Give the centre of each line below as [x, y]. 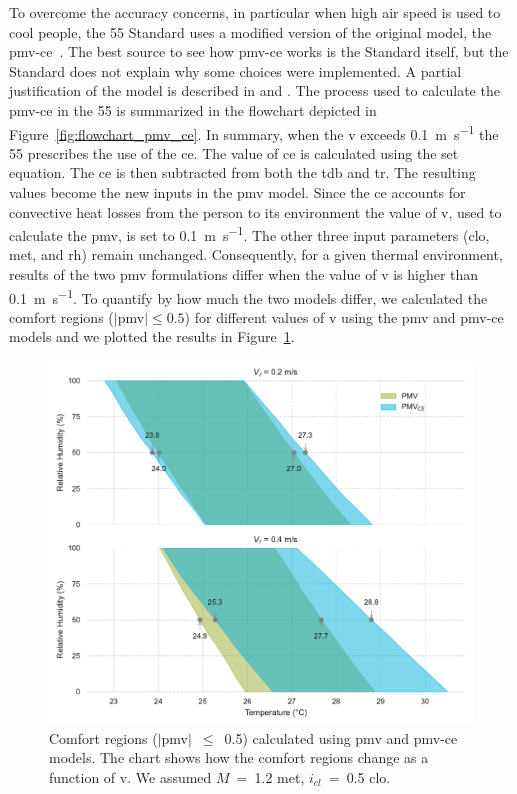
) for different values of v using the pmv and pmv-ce [344, 316]
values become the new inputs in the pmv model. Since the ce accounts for [237, 192]
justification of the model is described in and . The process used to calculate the [254, 90]
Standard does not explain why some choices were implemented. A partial [235, 70]
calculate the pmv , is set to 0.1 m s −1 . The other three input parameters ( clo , [249, 233]
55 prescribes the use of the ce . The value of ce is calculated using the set [234, 152]
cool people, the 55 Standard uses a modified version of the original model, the [250, 31]
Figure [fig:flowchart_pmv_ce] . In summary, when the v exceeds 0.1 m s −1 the [254, 132]
